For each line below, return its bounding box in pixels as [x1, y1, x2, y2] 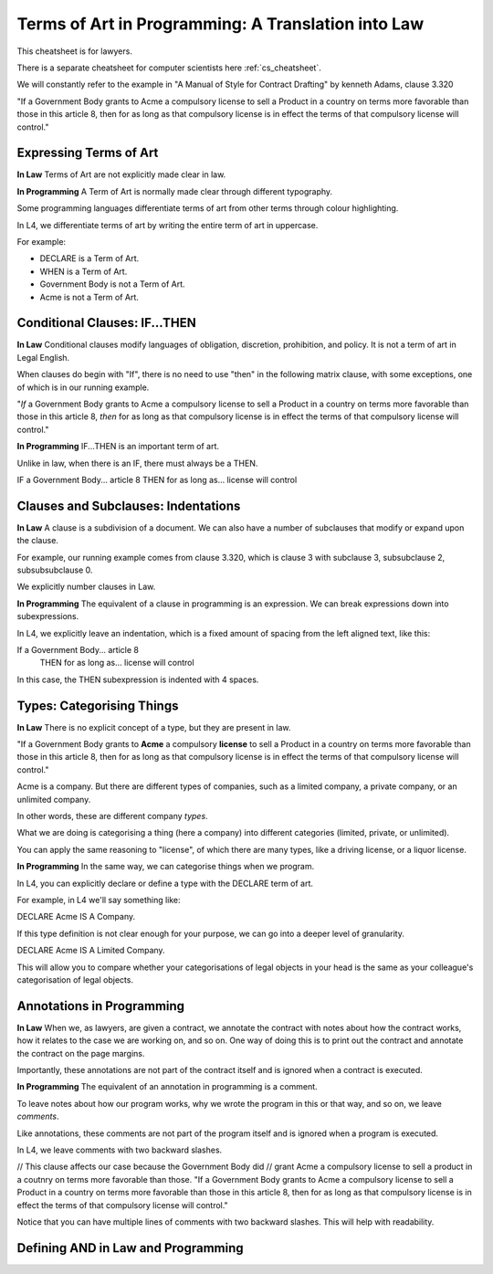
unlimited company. [16, 794, 91, 805]
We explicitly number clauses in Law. [16, 581, 156, 593]
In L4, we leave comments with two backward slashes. [16, 1144, 223, 1155]
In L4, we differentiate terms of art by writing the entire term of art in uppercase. [16, 219, 319, 230]
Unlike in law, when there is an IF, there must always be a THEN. [16, 458, 258, 469]
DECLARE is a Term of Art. [39, 253, 140, 264]
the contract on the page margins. [16, 1048, 145, 1058]
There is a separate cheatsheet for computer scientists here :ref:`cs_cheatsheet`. [16, 62, 321, 73]
